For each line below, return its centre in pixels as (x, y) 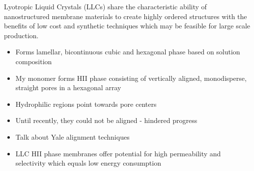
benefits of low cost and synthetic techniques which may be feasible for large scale (127, 26)
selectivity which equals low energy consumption (88, 163)
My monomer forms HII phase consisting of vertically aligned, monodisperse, (131, 78)
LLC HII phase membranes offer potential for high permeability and (118, 153)
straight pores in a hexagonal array (68, 87)
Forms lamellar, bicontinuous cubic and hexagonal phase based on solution (128, 52)
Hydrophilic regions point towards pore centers (86, 104)
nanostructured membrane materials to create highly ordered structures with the (126, 16)
